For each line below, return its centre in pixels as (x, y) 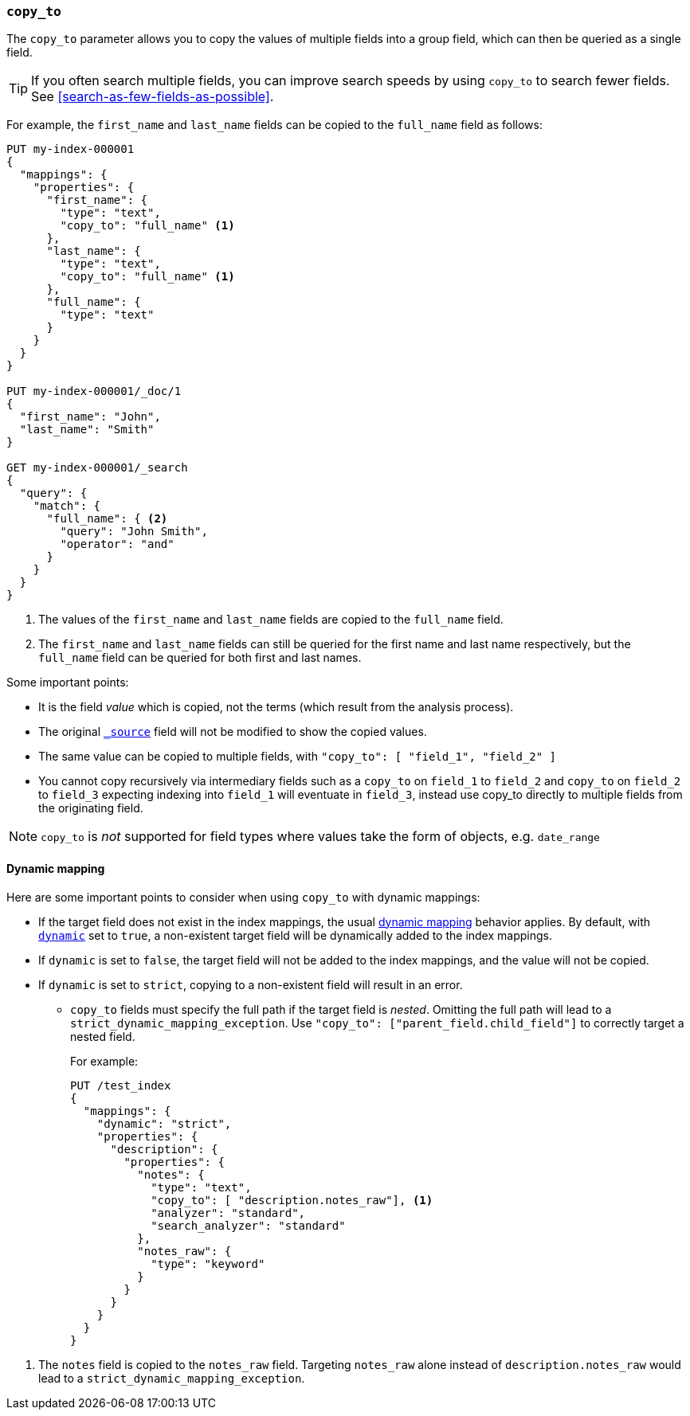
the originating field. (91, 808)
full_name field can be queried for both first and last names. (200, 658)
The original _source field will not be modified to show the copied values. (233, 732)
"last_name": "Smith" (87, 430)
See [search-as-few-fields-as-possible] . (153, 97)
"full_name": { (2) (107, 519)
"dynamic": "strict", (164, 1123)
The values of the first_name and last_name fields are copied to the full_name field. (271, 620)
